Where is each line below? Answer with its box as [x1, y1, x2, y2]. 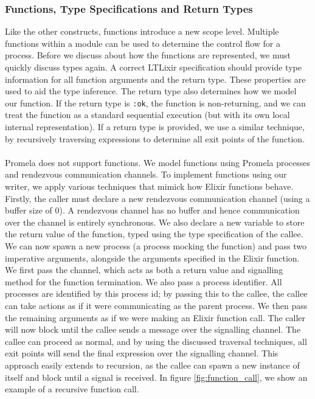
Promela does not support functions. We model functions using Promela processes [5, 156, 311, 168]
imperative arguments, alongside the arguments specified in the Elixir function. [5, 251, 300, 264]
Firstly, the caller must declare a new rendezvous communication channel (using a [5, 192, 310, 204]
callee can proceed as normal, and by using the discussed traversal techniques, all [5, 335, 307, 347]
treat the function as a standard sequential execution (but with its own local [5, 108, 290, 121]
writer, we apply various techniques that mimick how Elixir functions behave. [5, 180, 294, 192]
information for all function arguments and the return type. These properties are [5, 72, 306, 85]
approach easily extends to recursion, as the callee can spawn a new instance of [5, 358, 300, 371]
